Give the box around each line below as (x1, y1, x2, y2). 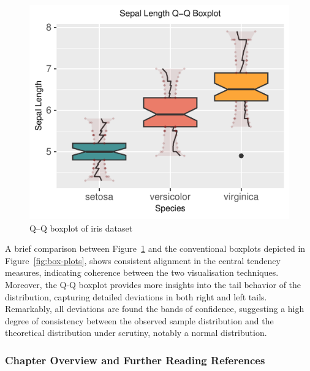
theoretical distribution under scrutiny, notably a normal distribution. (5, 326, 267, 339)
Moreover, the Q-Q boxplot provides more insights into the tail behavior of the (5, 278, 301, 291)
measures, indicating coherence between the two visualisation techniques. (5, 266, 279, 279)
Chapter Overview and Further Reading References (5, 352, 265, 367)
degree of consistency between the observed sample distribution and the (5, 314, 274, 327)
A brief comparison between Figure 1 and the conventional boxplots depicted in (5, 242, 306, 255)
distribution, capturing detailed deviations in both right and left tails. (5, 290, 267, 303)
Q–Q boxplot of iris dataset (29, 221, 133, 234)
